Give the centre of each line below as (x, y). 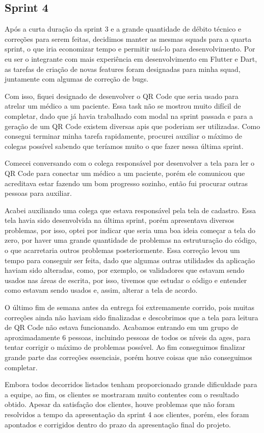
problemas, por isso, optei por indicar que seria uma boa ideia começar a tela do (130, 230)
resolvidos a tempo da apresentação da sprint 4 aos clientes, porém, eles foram (127, 414)
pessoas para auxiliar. (38, 193)
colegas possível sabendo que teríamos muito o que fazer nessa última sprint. (124, 146)
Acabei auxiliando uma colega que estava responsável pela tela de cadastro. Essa (130, 210)
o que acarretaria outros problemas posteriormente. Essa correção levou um (122, 250)
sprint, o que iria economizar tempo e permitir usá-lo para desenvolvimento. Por (130, 49)
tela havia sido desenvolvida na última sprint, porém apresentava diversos (120, 220)
